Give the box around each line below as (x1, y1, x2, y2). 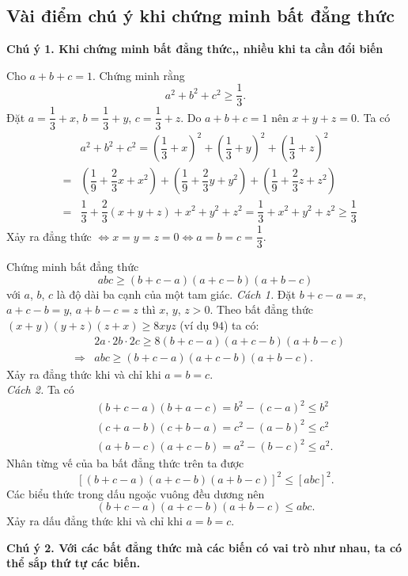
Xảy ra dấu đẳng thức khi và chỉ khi (6, 513, 183, 529)
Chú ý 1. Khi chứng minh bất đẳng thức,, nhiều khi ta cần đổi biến (6, 40, 383, 57)
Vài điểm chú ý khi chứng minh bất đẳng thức (6, 3, 395, 28)
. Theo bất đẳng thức (210, 301, 314, 318)
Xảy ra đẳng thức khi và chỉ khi (6, 365, 161, 382)
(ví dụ (179, 317, 210, 334)
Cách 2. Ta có (6, 381, 74, 398)
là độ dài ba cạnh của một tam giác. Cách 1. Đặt (56, 285, 296, 302)
